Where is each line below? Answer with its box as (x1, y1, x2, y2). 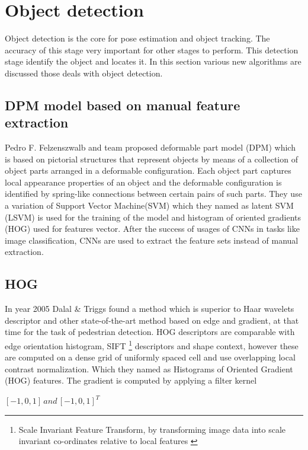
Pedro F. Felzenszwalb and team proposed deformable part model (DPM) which (5, 141, 296, 154)
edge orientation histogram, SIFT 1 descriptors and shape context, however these (5, 338, 299, 352)
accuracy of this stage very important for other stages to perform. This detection (5, 43, 299, 56)
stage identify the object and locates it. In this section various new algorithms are (5, 55, 301, 68)
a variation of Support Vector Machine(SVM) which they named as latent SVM (5, 199, 294, 212)
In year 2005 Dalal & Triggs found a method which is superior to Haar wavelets (5, 302, 294, 315)
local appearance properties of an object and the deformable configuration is (5, 175, 282, 188)
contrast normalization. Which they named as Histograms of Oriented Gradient (5, 362, 293, 375)
